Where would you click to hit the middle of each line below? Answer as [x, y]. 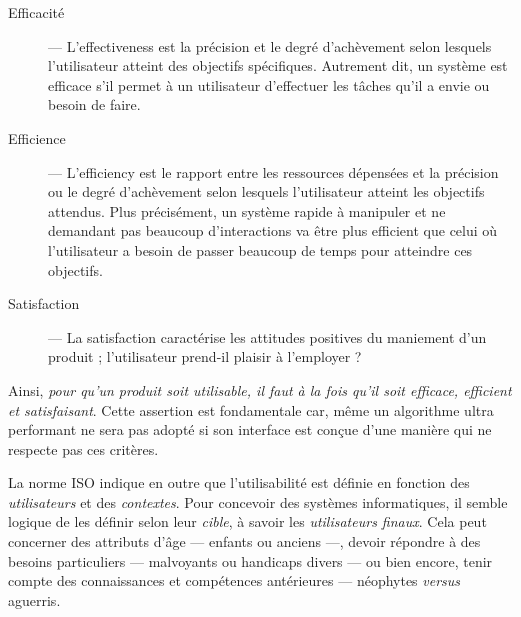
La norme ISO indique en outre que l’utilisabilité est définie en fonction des [239, 482]
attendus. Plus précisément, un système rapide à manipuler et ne [247, 210]
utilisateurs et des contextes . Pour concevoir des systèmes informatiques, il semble [258, 501]
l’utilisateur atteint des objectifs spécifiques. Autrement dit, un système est [278, 65]
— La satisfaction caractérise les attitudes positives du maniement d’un [267, 336]
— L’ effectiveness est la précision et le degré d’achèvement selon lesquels [270, 45]
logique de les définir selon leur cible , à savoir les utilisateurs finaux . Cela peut [247, 521]
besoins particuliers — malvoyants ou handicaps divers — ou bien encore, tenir [250, 560]
